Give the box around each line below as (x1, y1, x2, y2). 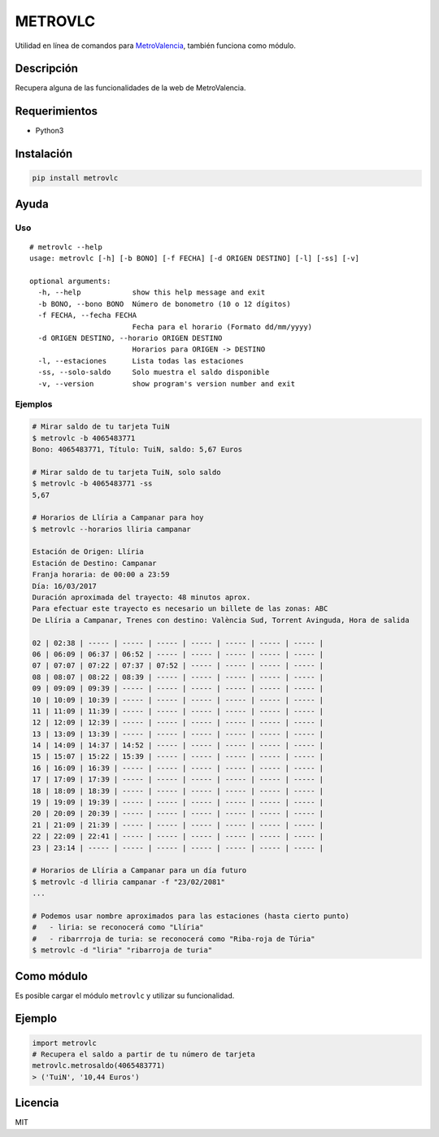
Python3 (35, 126, 64, 136)
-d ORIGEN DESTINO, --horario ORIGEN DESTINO (37, 333, 223, 343)
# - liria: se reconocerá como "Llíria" (32, 923, 204, 932)
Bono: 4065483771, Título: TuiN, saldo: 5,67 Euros (32, 444, 243, 454)
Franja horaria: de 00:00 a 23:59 (32, 570, 170, 579)
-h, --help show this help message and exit (37, 288, 266, 297)
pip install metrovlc (32, 173, 119, 183)
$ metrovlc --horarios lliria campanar (32, 525, 191, 534)
